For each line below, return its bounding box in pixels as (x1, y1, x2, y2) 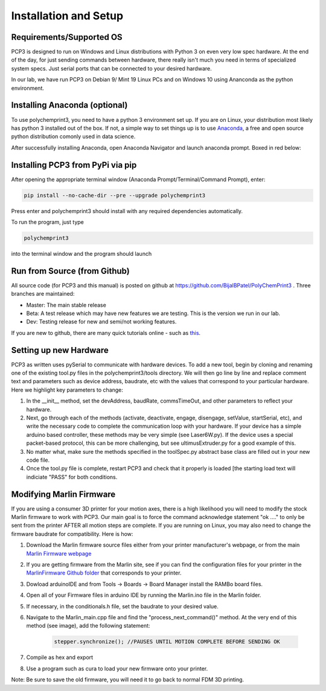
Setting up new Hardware (11, 345, 109, 355)
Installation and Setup (11, 9, 124, 22)
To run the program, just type (11, 218, 84, 226)
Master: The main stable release (26, 301, 107, 308)
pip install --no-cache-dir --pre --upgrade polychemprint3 (24, 192, 206, 199)
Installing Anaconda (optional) (11, 100, 128, 110)
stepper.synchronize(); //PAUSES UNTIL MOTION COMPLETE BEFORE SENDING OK (54, 638, 281, 645)
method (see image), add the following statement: (26, 622, 150, 629)
